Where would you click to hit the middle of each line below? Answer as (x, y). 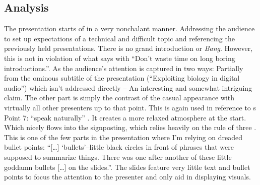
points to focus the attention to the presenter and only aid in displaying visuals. (127, 177)
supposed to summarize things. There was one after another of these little (118, 157)
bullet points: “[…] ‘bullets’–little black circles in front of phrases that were (119, 147)
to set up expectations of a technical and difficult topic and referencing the (119, 38)
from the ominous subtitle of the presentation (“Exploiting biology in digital (122, 78)
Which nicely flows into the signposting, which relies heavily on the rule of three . (130, 127)
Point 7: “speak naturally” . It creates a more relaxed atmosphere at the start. (125, 117)
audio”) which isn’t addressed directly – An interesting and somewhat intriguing (128, 87)
